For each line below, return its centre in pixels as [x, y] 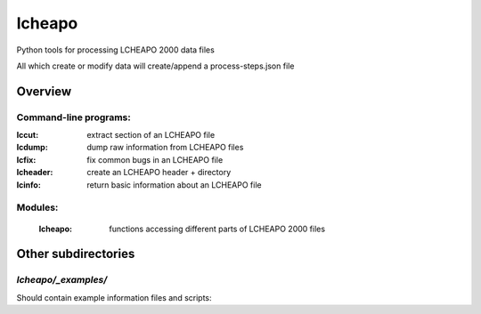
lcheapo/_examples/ [62, 280]
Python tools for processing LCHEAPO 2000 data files [116, 50]
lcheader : [35, 173]
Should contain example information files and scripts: [114, 297]
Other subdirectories [76, 254]
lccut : [28, 135]
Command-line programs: [73, 117]
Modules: [37, 207]
